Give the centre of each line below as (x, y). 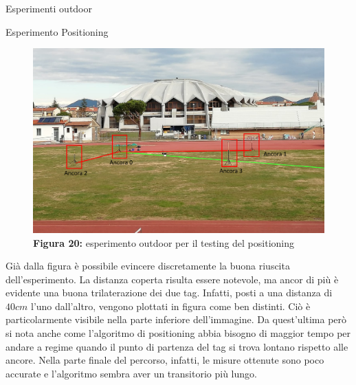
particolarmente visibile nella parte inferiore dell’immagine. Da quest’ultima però (176, 319)
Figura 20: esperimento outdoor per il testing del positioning (164, 242)
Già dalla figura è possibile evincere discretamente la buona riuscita (148, 266)
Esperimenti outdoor (49, 8)
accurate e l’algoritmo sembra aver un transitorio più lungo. (131, 373)
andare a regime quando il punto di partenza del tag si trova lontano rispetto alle (177, 346)
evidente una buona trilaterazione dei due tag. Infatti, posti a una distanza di (169, 293)
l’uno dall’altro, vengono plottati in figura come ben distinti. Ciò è (171, 306)
